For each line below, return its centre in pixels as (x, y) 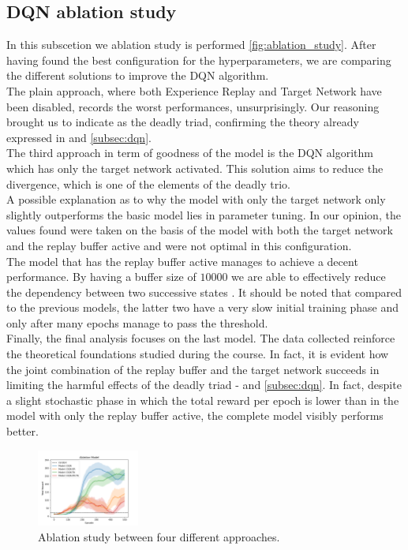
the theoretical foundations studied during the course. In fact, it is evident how (198, 354)
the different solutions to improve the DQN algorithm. (138, 75)
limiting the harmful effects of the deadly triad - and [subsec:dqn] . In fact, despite (204, 385)
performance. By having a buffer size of (101, 277)
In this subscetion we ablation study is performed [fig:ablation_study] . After (191, 45)
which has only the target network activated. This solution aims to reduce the (195, 168)
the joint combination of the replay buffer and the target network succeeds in (193, 369)
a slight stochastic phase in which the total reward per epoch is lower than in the (203, 400)
